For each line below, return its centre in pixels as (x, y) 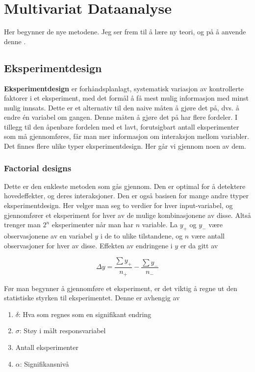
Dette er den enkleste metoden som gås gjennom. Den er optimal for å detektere (125, 186)
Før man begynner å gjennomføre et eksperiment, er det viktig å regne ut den (121, 288)
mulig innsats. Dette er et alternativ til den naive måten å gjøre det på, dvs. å (122, 107)
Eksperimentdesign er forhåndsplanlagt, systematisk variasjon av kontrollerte (124, 88)
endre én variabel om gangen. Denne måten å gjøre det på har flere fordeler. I (121, 117)
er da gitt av (199, 245)
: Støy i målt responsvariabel (63, 331)
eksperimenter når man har (93, 225)
